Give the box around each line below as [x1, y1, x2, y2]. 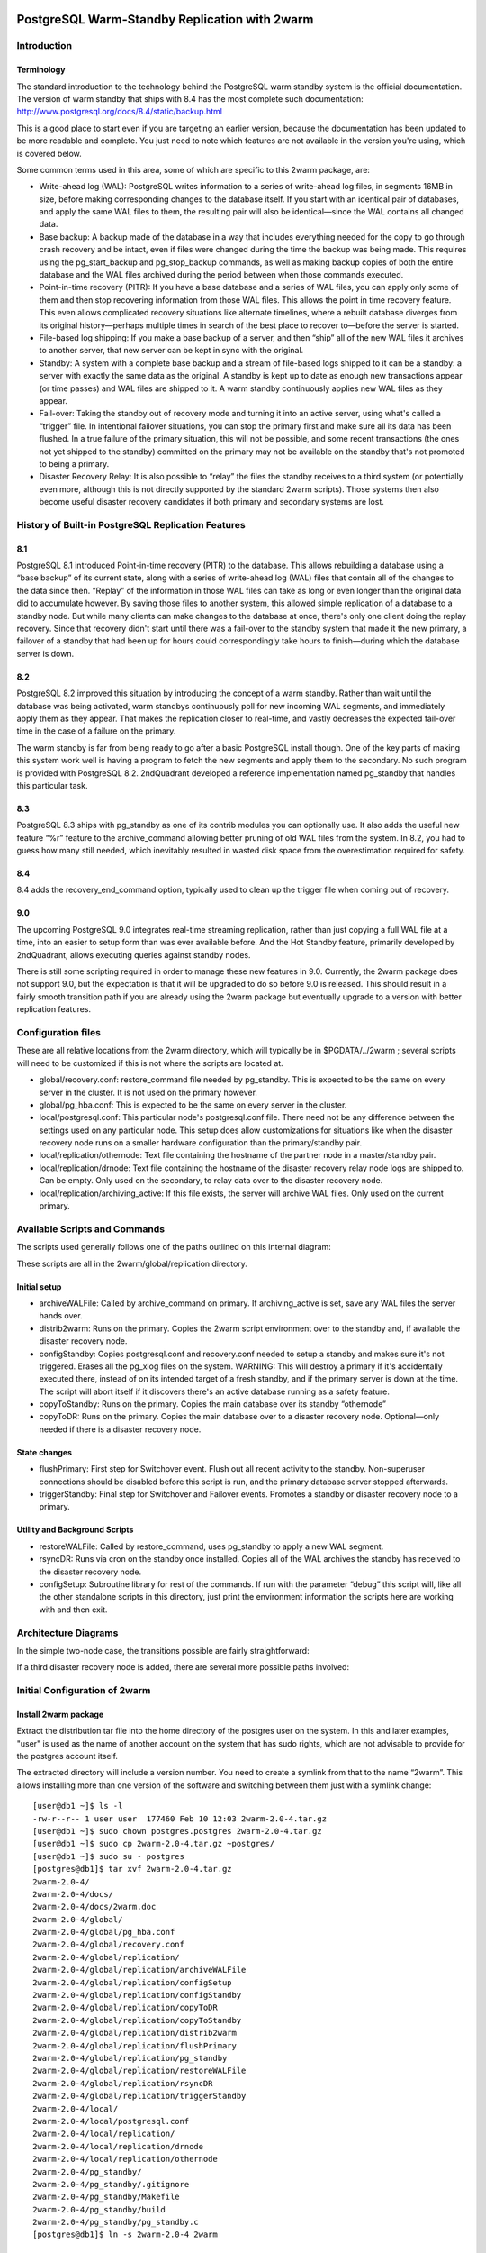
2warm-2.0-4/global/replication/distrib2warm [32, 2028, 238, 2039]
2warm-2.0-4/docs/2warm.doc [32, 1902, 157, 1912]
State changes [16, 1446, 72, 1457]
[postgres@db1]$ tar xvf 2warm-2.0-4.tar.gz [32, 1864, 233, 1874]
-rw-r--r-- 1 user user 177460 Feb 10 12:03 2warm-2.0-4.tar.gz [32, 1813, 328, 1824]
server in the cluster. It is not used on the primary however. [39, 1087, 258, 1098]
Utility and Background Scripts [16, 1524, 134, 1536]
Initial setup [16, 1281, 62, 1292]
